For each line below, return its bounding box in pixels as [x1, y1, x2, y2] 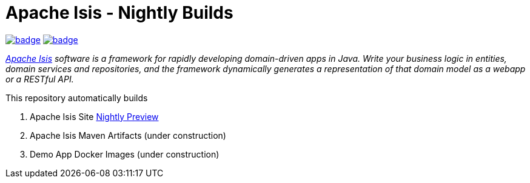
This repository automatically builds [5, 92, 148, 103]
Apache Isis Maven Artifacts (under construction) [30, 130, 226, 141]
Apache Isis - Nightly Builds [5, 2, 233, 23]
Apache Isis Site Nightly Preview [30, 111, 159, 122]
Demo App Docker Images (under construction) [30, 148, 220, 159]
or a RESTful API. [5, 73, 74, 84]
